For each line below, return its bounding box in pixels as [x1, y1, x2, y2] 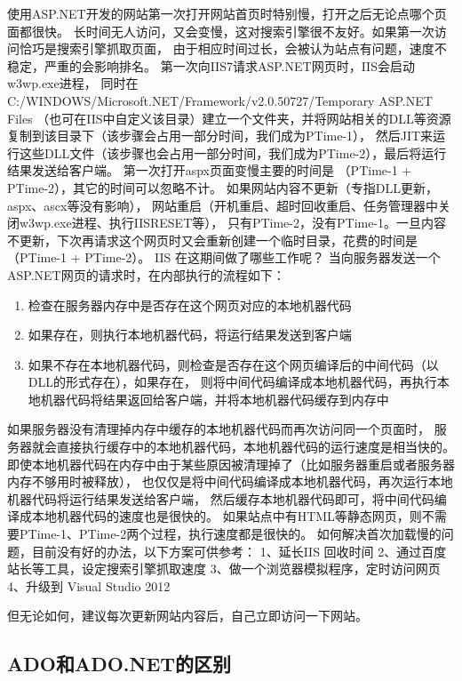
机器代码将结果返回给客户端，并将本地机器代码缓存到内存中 [40, 389, 389, 408]
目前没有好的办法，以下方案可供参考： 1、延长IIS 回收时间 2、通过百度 [31, 541, 447, 560]
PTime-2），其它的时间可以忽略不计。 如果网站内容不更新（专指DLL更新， [7, 178, 438, 196]
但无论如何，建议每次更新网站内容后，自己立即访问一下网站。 [7, 606, 368, 625]
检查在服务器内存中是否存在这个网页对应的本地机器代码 [28, 295, 352, 314]
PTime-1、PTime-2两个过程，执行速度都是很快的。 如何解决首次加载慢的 [19, 525, 442, 543]
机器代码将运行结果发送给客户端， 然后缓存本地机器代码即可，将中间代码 [7, 489, 434, 508]
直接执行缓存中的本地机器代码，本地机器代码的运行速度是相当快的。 [56, 437, 455, 456]
